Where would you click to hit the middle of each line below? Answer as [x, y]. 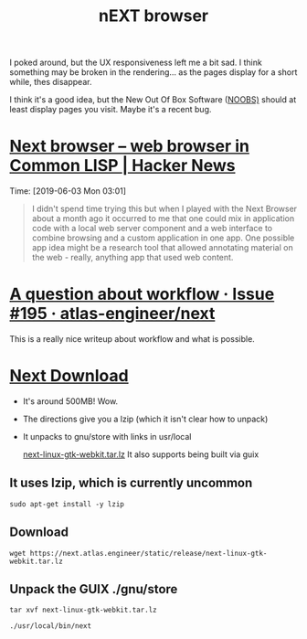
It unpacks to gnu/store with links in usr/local [107, 437]
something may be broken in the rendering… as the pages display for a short [153, 72]
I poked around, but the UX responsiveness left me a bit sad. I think [136, 63]
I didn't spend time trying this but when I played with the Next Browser [164, 209]
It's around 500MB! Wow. [70, 401]
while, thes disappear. [51, 82]
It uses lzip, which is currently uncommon [131, 483]
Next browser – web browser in [129, 146]
